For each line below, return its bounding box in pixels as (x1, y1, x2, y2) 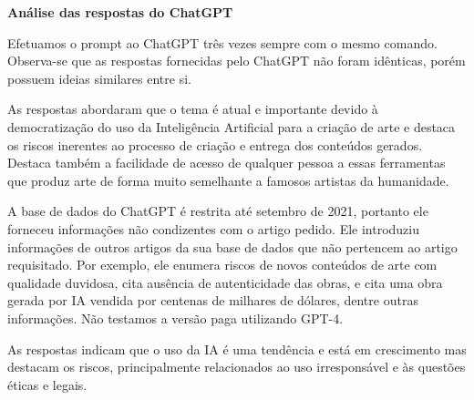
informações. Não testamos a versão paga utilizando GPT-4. (7, 308, 344, 327)
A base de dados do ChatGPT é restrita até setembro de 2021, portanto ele (7, 201, 428, 221)
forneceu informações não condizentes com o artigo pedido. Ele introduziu (7, 219, 420, 238)
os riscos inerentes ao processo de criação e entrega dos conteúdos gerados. (7, 135, 423, 154)
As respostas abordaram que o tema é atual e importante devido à (7, 99, 378, 118)
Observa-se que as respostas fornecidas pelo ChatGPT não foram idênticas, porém (7, 51, 466, 70)
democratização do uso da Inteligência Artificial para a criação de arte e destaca (7, 117, 456, 136)
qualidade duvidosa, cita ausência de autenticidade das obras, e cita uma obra (7, 272, 443, 292)
